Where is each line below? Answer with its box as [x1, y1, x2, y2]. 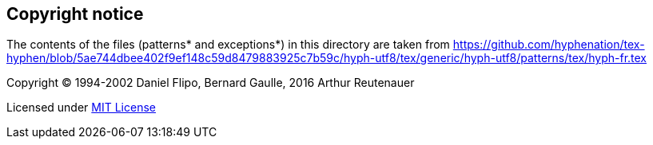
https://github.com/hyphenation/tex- [452, 37, 645, 52]
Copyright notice [6, 4, 144, 24]
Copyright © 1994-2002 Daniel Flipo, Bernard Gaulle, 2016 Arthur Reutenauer [6, 76, 415, 90]
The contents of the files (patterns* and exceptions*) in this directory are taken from [6, 37, 450, 52]
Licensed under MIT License [6, 100, 156, 115]
